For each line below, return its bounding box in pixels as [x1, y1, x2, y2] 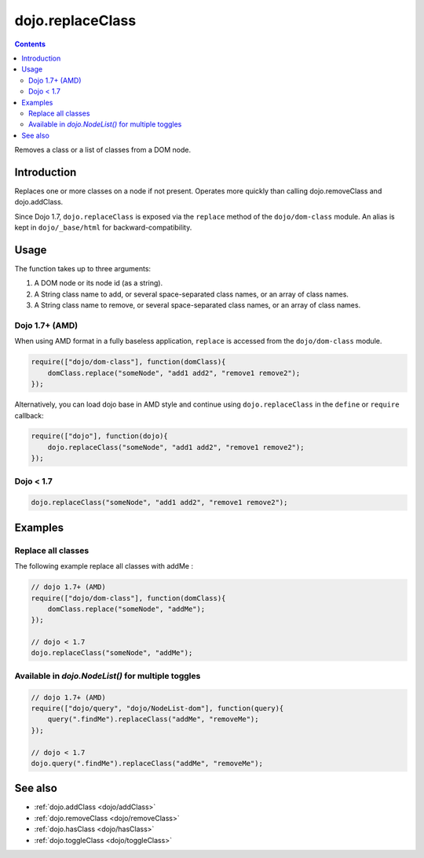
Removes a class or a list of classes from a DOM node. [14, 145, 192, 155]
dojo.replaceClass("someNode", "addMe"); [31, 649, 193, 657]
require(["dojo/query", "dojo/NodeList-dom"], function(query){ [31, 704, 284, 713]
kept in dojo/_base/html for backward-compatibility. [14, 223, 192, 232]
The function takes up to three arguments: [14, 264, 152, 274]
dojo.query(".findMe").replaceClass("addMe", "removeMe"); [31, 759, 263, 768]
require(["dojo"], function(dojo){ [31, 432, 168, 440]
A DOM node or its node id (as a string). [34, 278, 163, 288]
